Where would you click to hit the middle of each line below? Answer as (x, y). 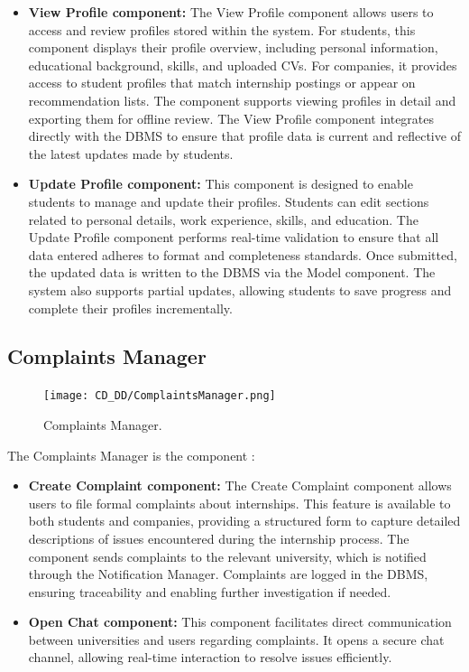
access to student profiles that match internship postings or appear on (222, 83)
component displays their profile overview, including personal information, (233, 47)
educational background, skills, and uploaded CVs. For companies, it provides (243, 65)
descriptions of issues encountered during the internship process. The (219, 538)
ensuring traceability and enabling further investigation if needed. (210, 591)
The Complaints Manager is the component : (131, 455)
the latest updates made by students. (131, 153)
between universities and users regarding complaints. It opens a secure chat (236, 639)
